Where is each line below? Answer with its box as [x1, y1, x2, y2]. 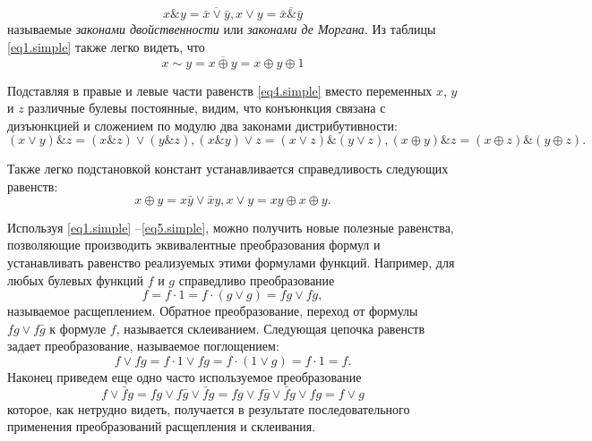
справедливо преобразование [178, 270, 335, 289]
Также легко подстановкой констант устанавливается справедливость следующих [7, 159, 449, 178]
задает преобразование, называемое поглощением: [7, 336, 279, 355]
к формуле [49, 318, 107, 337]
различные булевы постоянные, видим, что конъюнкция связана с [28, 98, 386, 117]
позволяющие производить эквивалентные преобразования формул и [7, 235, 381, 254]
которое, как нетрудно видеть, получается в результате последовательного [7, 399, 410, 418]
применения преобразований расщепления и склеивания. [7, 417, 316, 436]
